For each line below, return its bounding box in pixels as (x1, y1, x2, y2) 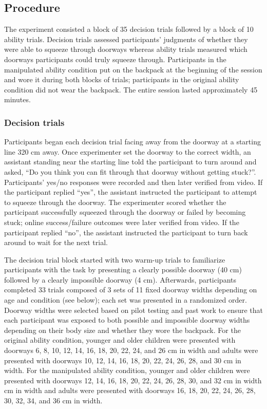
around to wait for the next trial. (4, 237, 108, 248)
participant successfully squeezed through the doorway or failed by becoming (4, 207, 246, 217)
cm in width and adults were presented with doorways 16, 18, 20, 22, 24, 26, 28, (4, 385, 256, 396)
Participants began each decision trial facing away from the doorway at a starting (4, 136, 261, 147)
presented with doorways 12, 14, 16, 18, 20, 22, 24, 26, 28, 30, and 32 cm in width (4, 375, 262, 385)
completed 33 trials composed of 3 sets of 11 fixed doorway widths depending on (4, 284, 257, 295)
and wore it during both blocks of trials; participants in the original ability (4, 74, 239, 85)
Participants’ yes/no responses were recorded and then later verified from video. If (4, 176, 263, 187)
